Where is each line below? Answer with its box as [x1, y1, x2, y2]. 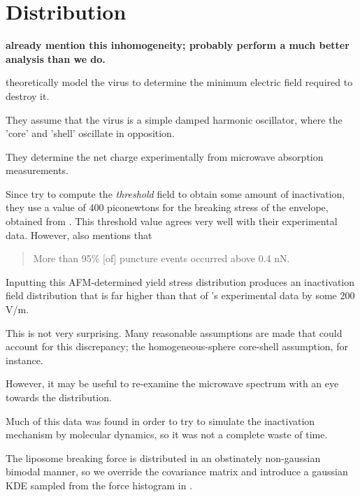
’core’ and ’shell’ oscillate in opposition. [6, 126, 175, 141]
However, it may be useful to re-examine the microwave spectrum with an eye [6, 376, 339, 391]
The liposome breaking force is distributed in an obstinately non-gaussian [6, 450, 321, 465]
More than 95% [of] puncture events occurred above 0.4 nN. [33, 251, 290, 266]
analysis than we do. [6, 51, 106, 66]
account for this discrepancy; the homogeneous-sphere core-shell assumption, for [6, 339, 348, 354]
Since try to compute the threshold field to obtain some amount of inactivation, [6, 186, 345, 201]
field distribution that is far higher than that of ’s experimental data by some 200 [6, 288, 355, 303]
